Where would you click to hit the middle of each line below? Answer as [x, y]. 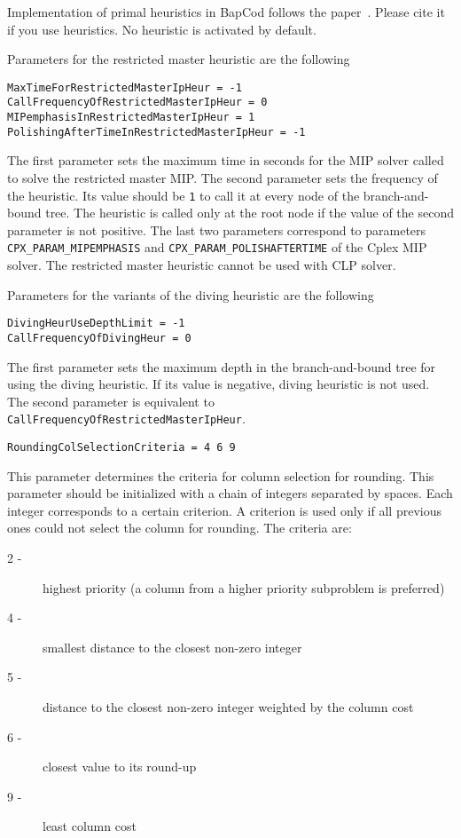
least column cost [90, 826]
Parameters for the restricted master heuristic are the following [179, 59]
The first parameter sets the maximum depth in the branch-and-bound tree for [222, 366]
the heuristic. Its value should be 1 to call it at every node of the [184, 195]
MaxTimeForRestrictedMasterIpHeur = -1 [125, 87]
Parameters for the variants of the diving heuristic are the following [191, 294]
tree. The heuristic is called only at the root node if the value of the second [250, 213]
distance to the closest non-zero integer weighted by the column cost [228, 707]
